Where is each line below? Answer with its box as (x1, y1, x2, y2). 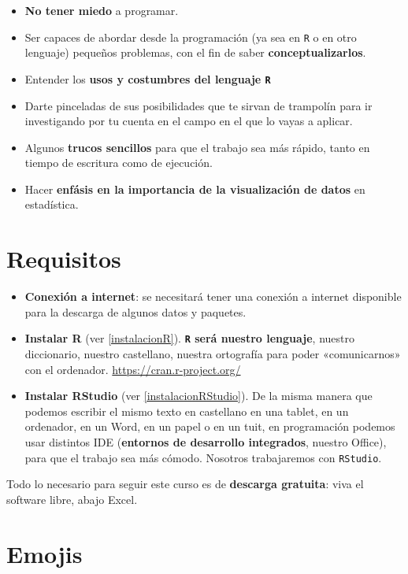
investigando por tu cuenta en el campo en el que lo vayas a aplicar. (24, 113, 353, 129)
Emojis (6, 537, 83, 569)
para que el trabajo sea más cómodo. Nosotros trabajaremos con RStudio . (24, 449, 382, 465)
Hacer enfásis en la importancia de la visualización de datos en (24, 180, 365, 197)
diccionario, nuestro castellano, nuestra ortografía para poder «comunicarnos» (24, 346, 401, 362)
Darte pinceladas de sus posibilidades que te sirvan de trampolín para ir (24, 97, 373, 113)
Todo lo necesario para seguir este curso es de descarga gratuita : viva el (6, 476, 364, 492)
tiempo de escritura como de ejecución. (24, 154, 213, 171)
